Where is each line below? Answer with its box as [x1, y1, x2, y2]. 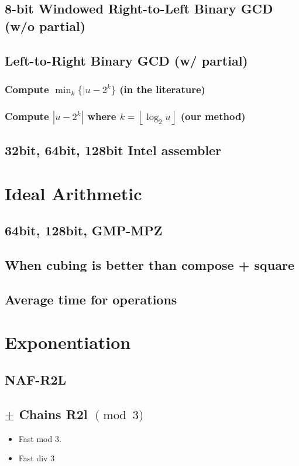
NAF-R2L [5, 370, 67, 388]
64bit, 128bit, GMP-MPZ [5, 221, 163, 239]
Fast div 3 [18, 452, 55, 464]
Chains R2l [19, 405, 88, 423]
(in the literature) [119, 81, 205, 96]
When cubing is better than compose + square [5, 256, 295, 274]
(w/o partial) [5, 16, 86, 35]
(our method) [180, 108, 246, 123]
